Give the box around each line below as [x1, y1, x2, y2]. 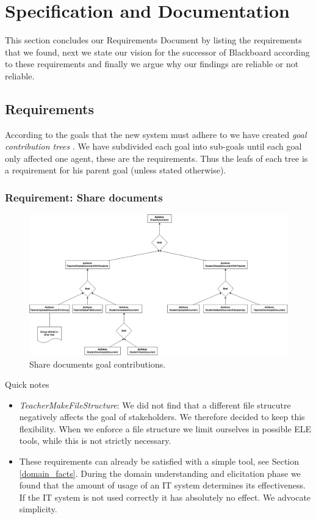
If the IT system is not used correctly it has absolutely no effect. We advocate [19, 490, 311, 503]
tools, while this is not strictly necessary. [19, 434, 171, 447]
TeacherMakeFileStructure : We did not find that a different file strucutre [19, 398, 291, 411]
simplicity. [19, 503, 57, 515]
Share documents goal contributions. [29, 357, 166, 370]
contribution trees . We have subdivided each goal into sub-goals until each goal [5, 140, 302, 153]
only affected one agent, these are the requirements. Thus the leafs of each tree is [5, 151, 308, 164]
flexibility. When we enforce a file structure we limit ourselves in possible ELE [19, 422, 312, 435]
